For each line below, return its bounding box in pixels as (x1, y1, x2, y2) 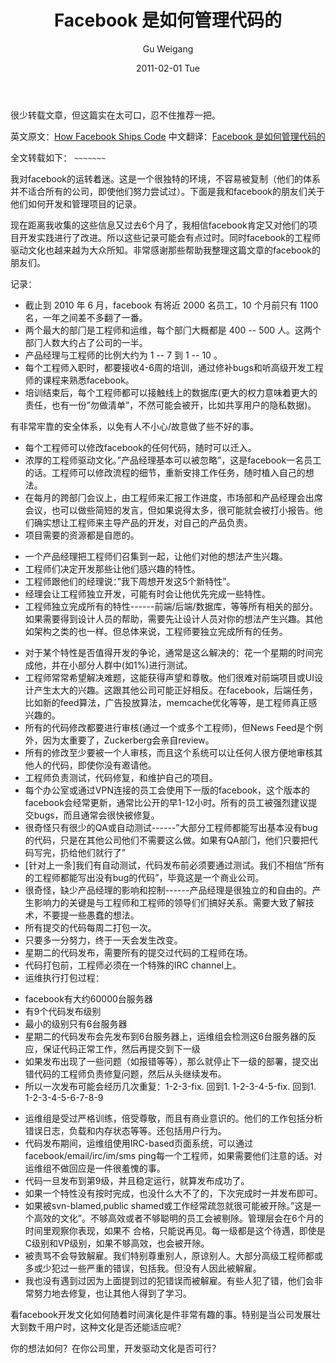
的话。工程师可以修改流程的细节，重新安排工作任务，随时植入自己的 (24, 466, 306, 478)
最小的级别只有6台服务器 (24, 1017, 128, 1030)
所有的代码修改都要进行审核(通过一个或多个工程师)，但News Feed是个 (24, 721, 315, 733)
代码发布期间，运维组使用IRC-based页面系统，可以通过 (24, 1137, 253, 1149)
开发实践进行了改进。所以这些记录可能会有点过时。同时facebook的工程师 (18, 231, 322, 243)
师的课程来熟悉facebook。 (24, 374, 135, 386)
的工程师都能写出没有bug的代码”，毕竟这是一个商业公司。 (24, 871, 265, 883)
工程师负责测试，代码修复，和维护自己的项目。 (24, 771, 218, 783)
